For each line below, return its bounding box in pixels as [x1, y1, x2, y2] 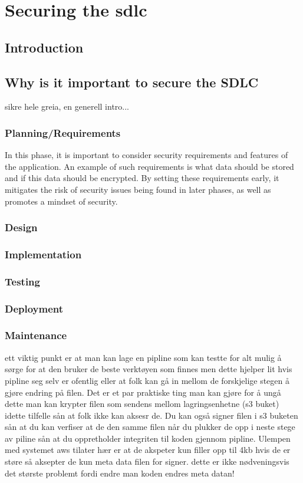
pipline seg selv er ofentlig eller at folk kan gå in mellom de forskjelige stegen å [5, 374, 289, 386]
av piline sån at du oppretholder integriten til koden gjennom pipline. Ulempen [5, 432, 291, 444]
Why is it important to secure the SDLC [5, 73, 259, 91]
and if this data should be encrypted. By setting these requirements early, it [5, 172, 279, 184]
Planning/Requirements [5, 125, 121, 140]
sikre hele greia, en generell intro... [5, 100, 130, 113]
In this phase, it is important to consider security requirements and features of [5, 149, 288, 161]
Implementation [5, 247, 82, 261]
